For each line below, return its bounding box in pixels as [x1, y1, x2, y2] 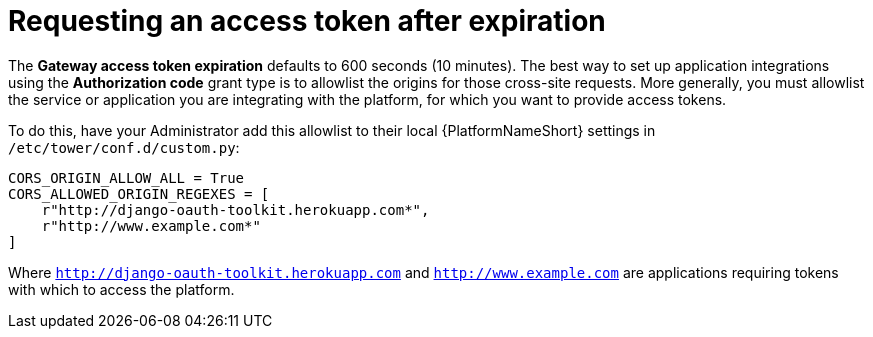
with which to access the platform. [8, 280, 235, 298]
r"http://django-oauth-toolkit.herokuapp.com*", [41, 201, 430, 218]
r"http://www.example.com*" [41, 217, 261, 234]
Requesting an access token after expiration [8, 4, 606, 38]
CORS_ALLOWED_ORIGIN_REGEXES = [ [8, 185, 270, 202]
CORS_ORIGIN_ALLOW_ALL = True [8, 169, 245, 186]
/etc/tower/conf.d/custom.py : [8, 138, 240, 156]
